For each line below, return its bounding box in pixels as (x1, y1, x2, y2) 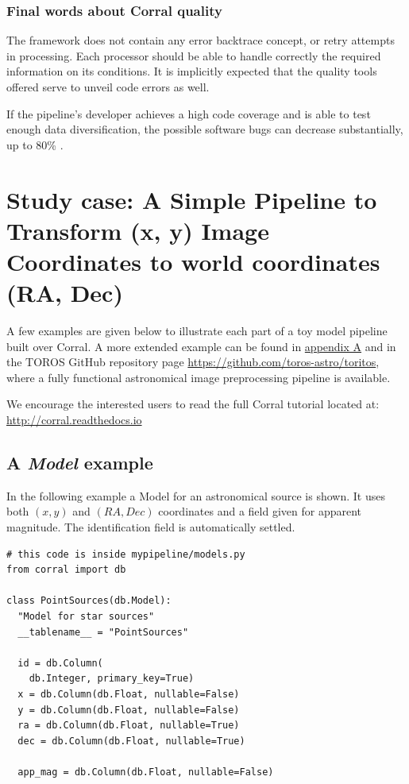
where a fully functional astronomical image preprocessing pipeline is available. (6, 369, 391, 385)
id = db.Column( (17, 657, 103, 669)
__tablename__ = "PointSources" (17, 626, 189, 638)
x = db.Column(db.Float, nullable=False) (17, 688, 240, 700)
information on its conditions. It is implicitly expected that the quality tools (6, 63, 377, 79)
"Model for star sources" (17, 610, 155, 622)
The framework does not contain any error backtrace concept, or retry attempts (6, 32, 395, 48)
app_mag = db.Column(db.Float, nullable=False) (17, 766, 274, 778)
